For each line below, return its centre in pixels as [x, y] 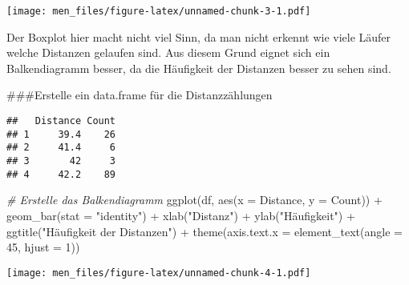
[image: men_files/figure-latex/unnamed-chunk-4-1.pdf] [159, 273]
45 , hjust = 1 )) [43, 247]
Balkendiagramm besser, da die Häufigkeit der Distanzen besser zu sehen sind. [199, 68]
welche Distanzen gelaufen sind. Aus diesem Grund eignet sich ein [168, 52]
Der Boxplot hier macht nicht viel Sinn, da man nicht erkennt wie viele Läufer [199, 36]
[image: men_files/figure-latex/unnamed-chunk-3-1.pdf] [159, 11]
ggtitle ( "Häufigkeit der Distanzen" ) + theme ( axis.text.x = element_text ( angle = [204, 231]
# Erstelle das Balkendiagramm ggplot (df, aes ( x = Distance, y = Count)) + [194, 200]
